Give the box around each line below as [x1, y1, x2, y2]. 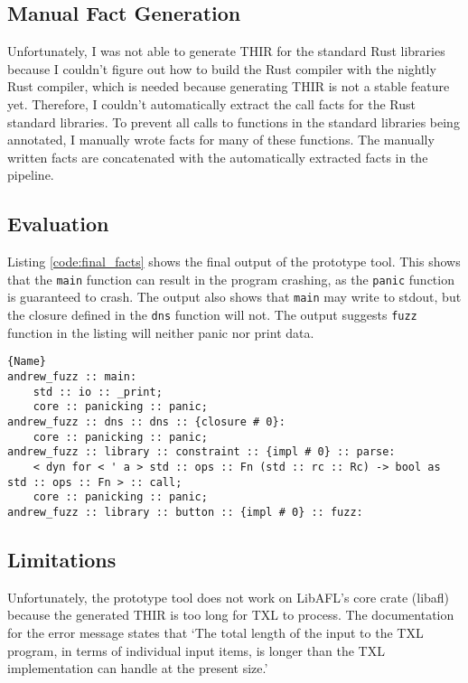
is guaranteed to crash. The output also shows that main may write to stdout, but [7, 287, 462, 306]
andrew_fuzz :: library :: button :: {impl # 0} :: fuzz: [7, 505, 363, 519]
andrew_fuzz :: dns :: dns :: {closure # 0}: [7, 415, 285, 428]
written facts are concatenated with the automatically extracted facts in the [7, 147, 428, 166]
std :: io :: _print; [33, 385, 163, 398]
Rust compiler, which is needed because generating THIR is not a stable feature [7, 77, 450, 96]
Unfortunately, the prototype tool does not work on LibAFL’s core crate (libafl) [7, 587, 450, 606]
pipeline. [7, 165, 54, 184]
